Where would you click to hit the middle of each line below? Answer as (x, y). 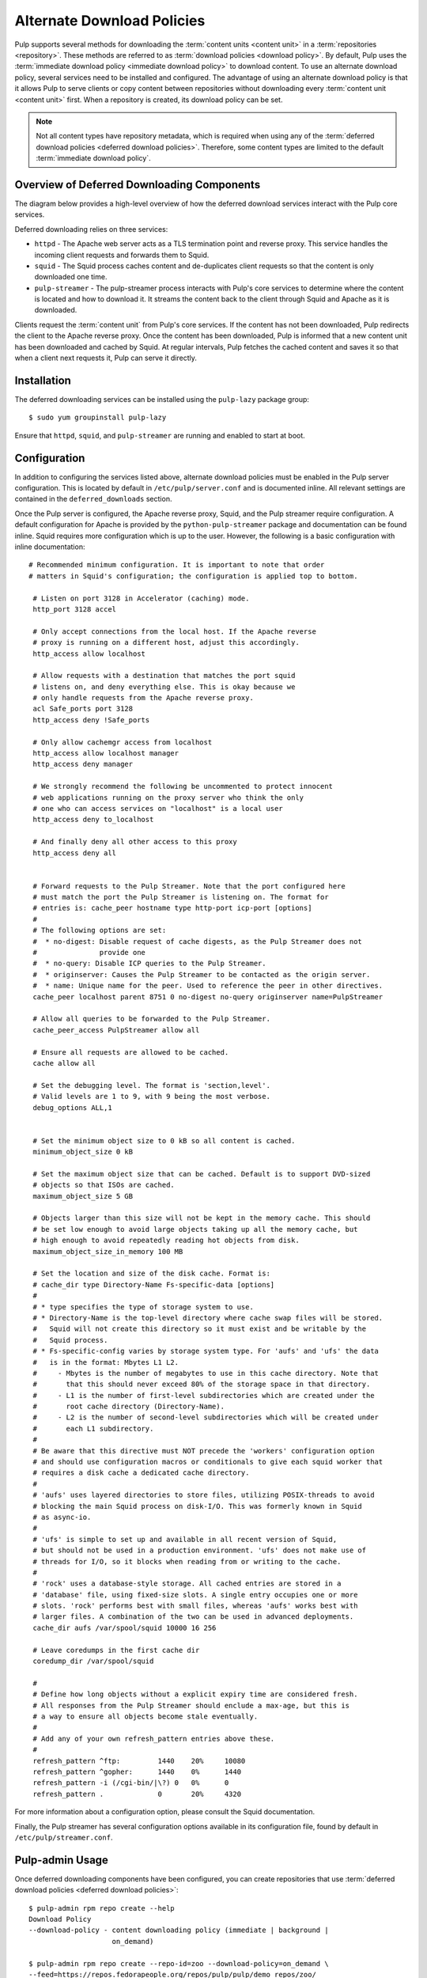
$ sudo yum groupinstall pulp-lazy (98, 418)
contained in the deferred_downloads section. (93, 499)
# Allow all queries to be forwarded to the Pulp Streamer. (151, 1019)
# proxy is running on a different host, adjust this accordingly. (166, 642)
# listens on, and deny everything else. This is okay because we (164, 687)
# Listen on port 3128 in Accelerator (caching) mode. (141, 598)
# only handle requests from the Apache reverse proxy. (144, 698)
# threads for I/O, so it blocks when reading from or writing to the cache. (187, 1561)
